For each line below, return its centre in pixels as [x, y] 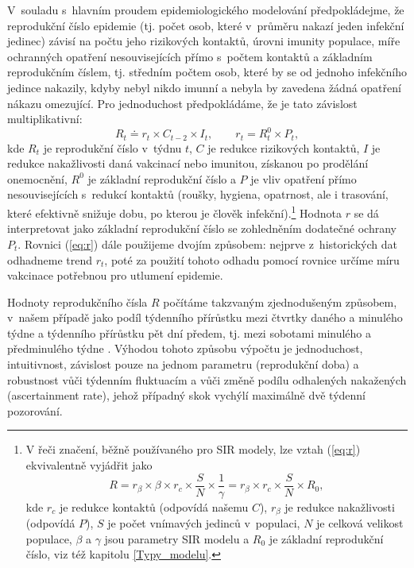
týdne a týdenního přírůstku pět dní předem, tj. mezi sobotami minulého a [190, 332]
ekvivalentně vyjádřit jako [89, 465]
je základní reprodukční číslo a [162, 178]
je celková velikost [360, 523]
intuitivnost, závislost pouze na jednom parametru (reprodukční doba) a [183, 364]
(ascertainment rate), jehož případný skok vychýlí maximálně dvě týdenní [187, 395]
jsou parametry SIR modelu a [177, 538]
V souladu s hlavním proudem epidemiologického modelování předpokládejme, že [206, 10]
